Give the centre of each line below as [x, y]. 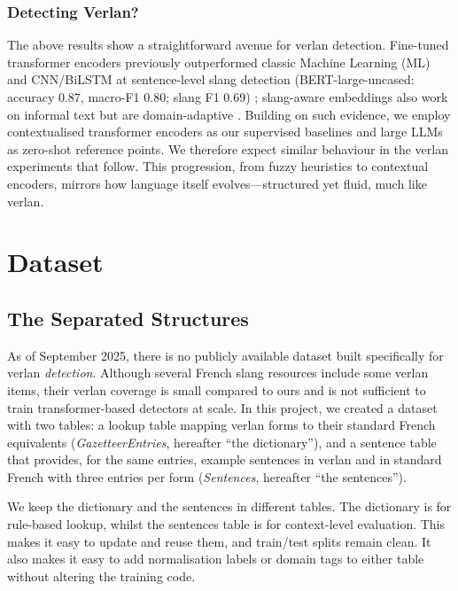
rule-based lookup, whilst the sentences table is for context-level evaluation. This [226, 524]
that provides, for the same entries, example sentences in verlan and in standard [225, 459]
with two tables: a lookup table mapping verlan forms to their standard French [221, 425]
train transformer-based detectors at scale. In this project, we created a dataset [222, 407]
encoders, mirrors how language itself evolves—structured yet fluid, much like [217, 183]
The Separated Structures [128, 318]
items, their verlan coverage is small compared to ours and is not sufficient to [217, 389]
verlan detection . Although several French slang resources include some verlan [218, 373]
